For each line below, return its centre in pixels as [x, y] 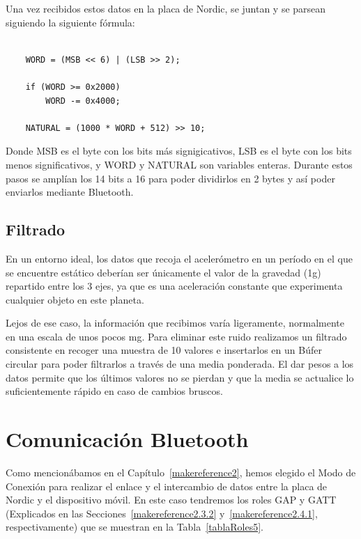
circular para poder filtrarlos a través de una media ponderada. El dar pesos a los [180, 364]
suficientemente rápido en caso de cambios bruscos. [114, 391]
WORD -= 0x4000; [83, 101]
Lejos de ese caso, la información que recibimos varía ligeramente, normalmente [175, 323]
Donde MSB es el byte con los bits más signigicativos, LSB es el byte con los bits [179, 151]
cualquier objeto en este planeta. [75, 299]
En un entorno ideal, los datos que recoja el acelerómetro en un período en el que [179, 258]
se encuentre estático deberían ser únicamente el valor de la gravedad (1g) [163, 272]
